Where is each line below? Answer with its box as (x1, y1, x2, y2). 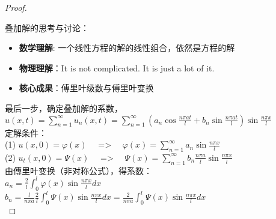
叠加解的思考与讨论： (5, 21, 89, 34)
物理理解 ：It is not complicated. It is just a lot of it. (19, 61, 215, 74)
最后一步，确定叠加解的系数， (5, 101, 123, 114)
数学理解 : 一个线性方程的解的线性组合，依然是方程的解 (19, 41, 235, 54)
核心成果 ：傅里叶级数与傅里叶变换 (19, 82, 154, 94)
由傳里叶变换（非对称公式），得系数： (5, 164, 152, 176)
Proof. (5, 1, 27, 13)
